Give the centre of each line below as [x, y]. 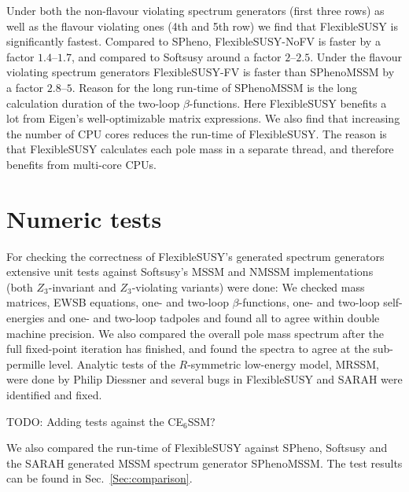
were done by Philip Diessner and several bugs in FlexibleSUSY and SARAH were [204, 379]
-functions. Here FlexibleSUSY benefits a [288, 103]
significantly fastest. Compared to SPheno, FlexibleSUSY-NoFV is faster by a [193, 41]
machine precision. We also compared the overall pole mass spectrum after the [195, 333]
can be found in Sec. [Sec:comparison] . [99, 478]
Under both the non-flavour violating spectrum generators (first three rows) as [195, 10]
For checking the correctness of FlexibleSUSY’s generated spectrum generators [195, 256]
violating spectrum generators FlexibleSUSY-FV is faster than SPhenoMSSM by [201, 72]
